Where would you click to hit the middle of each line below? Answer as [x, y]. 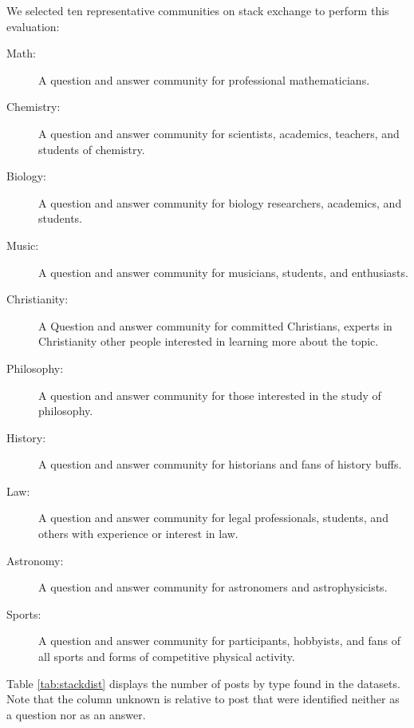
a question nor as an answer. [76, 714]
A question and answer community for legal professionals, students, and [213, 518]
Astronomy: [35, 560]
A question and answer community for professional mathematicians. [204, 79]
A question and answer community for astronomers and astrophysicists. [213, 587]
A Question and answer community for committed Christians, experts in [215, 325]
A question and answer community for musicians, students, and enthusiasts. [223, 272]
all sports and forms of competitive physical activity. [167, 657]
